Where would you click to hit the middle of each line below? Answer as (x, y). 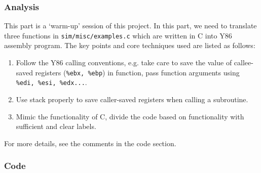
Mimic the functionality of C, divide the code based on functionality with (130, 116)
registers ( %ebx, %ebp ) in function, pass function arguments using (137, 72)
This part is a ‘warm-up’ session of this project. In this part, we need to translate (130, 26)
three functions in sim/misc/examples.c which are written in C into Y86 (118, 35)
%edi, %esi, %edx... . (51, 82)
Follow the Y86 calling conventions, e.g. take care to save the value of (124, 62)
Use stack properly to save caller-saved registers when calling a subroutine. (132, 99)
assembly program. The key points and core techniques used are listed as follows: (130, 45)
